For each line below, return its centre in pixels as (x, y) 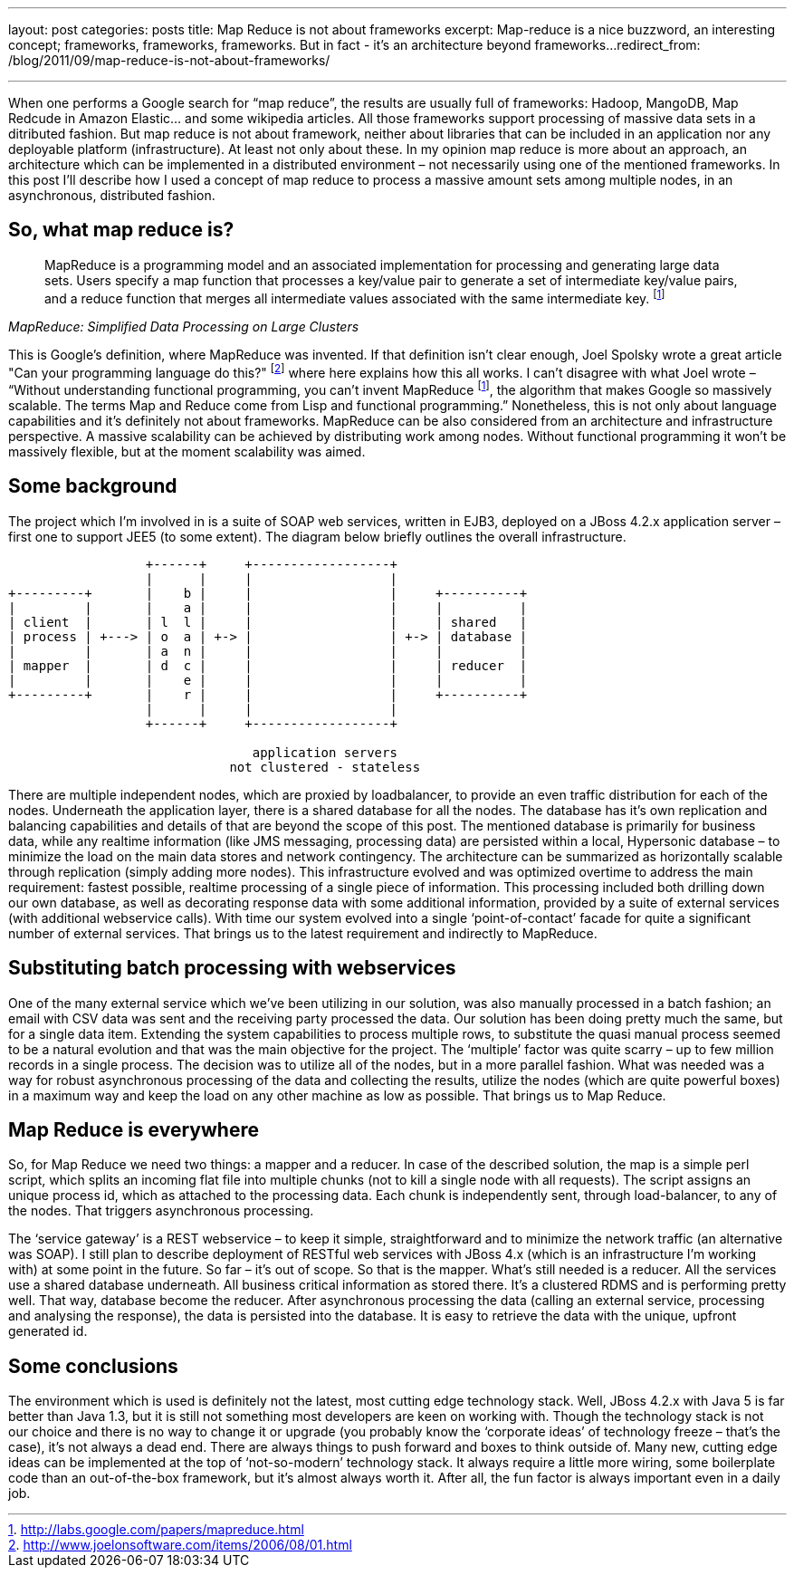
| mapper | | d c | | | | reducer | (268, 665)
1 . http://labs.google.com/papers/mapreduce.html (156, 1530)
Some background (93, 486)
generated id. (48, 1331)
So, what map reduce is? (121, 230)
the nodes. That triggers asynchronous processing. (161, 1211)
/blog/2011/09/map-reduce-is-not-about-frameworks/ (169, 60)
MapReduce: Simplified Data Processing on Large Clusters (184, 326)
